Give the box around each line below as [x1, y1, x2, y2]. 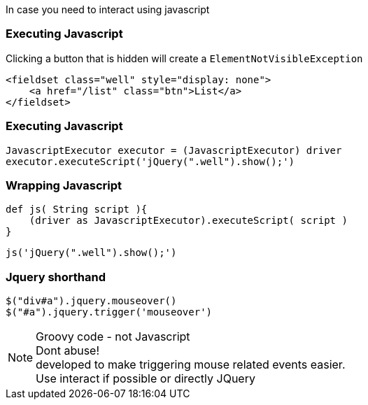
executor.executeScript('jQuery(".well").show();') [6, 155, 295, 167]
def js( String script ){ [6, 204, 148, 215]
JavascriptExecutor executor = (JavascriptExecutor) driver [6, 144, 342, 156]
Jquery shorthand [6, 269, 106, 284]
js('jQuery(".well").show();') [6, 247, 177, 259]
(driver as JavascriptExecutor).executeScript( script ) [29, 215, 348, 227]
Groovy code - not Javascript [36, 329, 190, 343]
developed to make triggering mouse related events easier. [36, 357, 346, 371]
